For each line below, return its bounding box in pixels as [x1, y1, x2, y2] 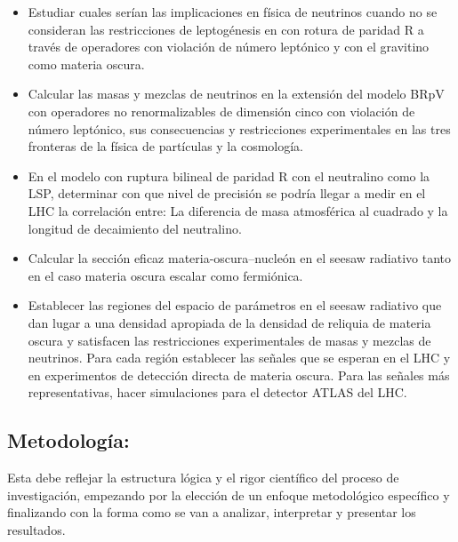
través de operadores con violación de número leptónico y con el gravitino [28, 37, 430, 56]
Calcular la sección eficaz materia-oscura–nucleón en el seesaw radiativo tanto [28, 249, 452, 267]
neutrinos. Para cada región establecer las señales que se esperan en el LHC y [28, 348, 451, 367]
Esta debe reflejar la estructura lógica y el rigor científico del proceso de [7, 468, 399, 487]
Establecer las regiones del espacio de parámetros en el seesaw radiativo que [28, 296, 442, 315]
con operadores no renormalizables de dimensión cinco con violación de [28, 101, 415, 120]
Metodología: [7, 426, 130, 454]
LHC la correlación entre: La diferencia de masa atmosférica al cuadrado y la [28, 201, 448, 219]
